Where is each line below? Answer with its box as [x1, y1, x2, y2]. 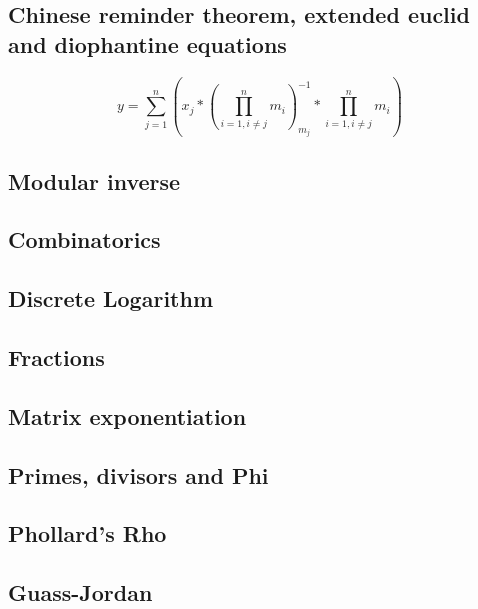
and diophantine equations [8, 28, 287, 59]
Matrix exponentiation [8, 400, 247, 431]
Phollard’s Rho [8, 518, 167, 549]
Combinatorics [8, 224, 161, 255]
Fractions [8, 341, 105, 372]
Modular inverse [8, 165, 181, 196]
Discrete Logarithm [8, 283, 214, 314]
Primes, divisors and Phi [8, 459, 269, 490]
